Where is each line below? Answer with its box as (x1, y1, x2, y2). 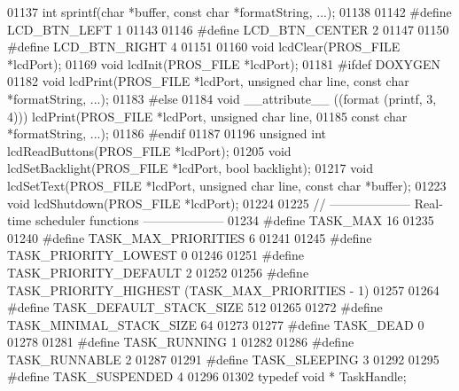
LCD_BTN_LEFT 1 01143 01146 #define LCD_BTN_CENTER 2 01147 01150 (7, 20, 449, 38)
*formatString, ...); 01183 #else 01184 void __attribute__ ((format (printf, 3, (7, 89, 437, 107)
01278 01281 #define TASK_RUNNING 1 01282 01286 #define (7, 332, 354, 351)
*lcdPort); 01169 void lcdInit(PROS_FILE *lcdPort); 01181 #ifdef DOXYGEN (7, 54, 440, 73)
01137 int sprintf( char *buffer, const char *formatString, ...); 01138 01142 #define (7, 3, 452, 20)
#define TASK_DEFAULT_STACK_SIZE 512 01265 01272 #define (7, 298, 383, 317)
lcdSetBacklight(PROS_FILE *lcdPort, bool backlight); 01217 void (7, 159, 373, 177)
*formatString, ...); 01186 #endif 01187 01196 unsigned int (7, 124, 326, 143)
